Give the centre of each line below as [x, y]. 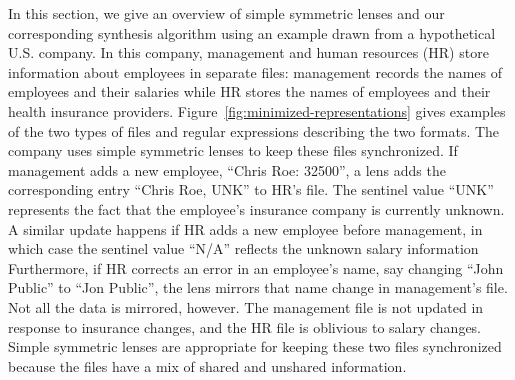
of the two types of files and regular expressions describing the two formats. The [254, 130]
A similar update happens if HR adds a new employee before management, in [245, 228]
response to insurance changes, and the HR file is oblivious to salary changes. [245, 326]
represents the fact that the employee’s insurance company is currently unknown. [256, 208]
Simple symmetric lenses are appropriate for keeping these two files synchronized [255, 346]
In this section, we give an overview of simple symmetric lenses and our [226, 13]
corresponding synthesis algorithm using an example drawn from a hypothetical [252, 32]
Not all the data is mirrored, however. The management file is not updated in [246, 306]
